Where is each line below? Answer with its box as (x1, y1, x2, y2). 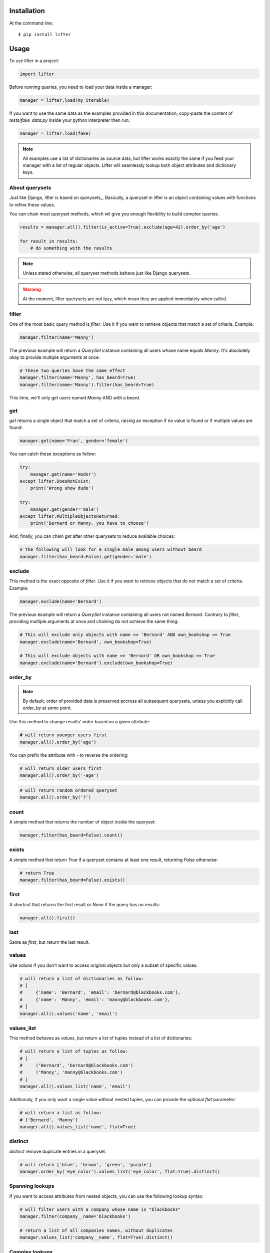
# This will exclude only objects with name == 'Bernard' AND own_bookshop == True (19, 632, 231, 638)
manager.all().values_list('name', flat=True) (19, 1124, 136, 1130)
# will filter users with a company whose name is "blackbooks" (19, 1206, 181, 1212)
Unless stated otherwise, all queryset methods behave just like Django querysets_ (22, 270, 191, 276)
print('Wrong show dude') (30, 485, 94, 491)
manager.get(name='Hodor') (30, 471, 97, 477)
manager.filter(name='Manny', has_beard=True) (19, 375, 136, 380)
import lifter (19, 71, 54, 77)
